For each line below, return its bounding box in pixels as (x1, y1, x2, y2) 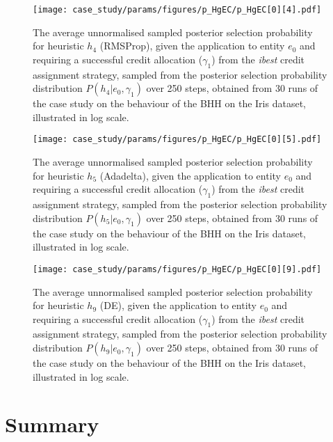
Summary (5, 410, 99, 439)
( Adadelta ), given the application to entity (99, 168, 281, 182)
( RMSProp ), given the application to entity (99, 38, 285, 53)
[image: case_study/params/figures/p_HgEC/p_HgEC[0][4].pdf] (33, 5, 322, 15)
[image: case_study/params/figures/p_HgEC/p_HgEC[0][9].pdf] (33, 264, 322, 274)
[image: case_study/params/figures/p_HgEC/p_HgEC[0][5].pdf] (33, 134, 322, 145)
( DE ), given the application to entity (99, 298, 257, 313)
